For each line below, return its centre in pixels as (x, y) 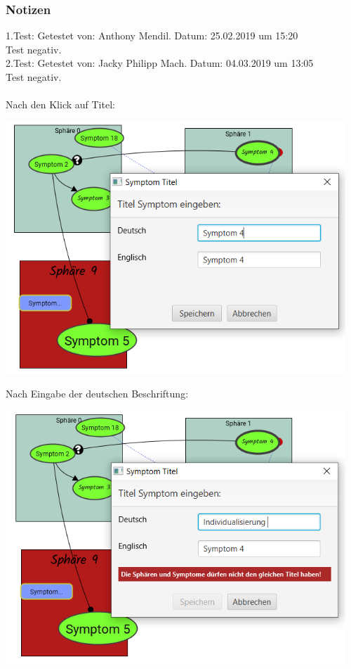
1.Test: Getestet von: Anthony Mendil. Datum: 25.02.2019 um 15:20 (152, 36)
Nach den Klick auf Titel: (60, 104)
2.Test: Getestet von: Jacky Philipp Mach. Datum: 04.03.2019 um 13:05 (160, 63)
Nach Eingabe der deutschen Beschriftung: (97, 394)
